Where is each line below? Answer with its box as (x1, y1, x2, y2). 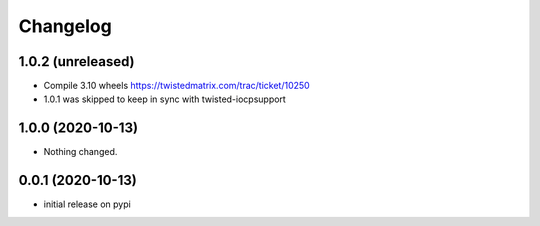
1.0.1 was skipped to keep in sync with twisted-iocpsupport (43, 93, 287, 105)
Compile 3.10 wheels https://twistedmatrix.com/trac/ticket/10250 (43, 80, 310, 92)
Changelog (18, 15, 112, 37)
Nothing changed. (43, 146, 118, 158)
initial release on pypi (43, 198, 132, 210)
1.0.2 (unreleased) (18, 53, 135, 70)
